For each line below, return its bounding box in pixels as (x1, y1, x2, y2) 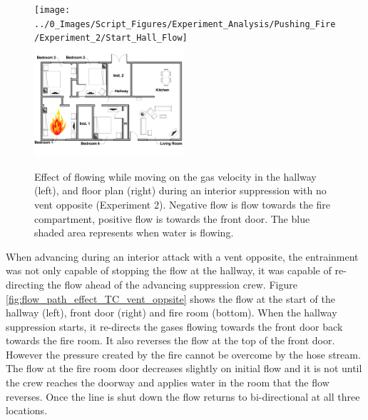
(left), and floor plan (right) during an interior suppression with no (34, 183, 327, 198)
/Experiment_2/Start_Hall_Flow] (34, 33, 188, 44)
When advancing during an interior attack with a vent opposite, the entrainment (6, 249, 359, 264)
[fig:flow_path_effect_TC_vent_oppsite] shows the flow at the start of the (6, 291, 335, 306)
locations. (6, 403, 48, 418)
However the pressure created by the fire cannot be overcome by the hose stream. (6, 346, 361, 361)
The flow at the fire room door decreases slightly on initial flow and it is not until (6, 361, 362, 376)
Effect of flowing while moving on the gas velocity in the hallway (34, 169, 317, 184)
